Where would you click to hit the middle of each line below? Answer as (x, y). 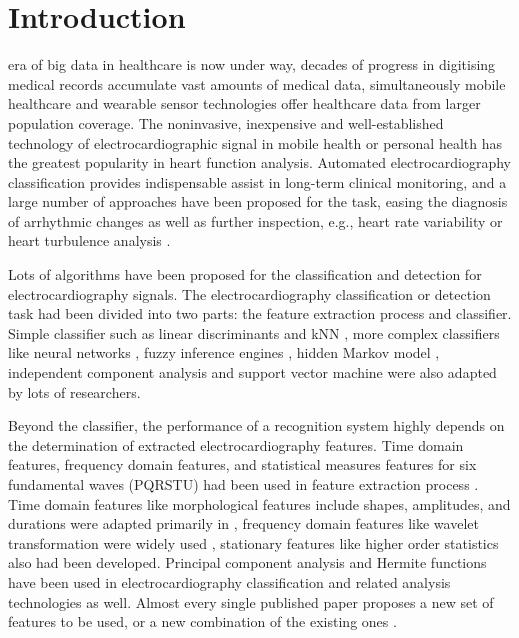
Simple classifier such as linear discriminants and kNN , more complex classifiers (254, 332)
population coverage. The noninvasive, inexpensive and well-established (226, 122)
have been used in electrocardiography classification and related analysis (229, 581)
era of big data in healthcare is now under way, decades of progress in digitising (252, 64)
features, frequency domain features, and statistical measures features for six (242, 464)
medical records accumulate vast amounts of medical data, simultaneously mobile (257, 83)
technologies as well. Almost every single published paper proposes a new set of (251, 601)
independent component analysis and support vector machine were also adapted (252, 372)
